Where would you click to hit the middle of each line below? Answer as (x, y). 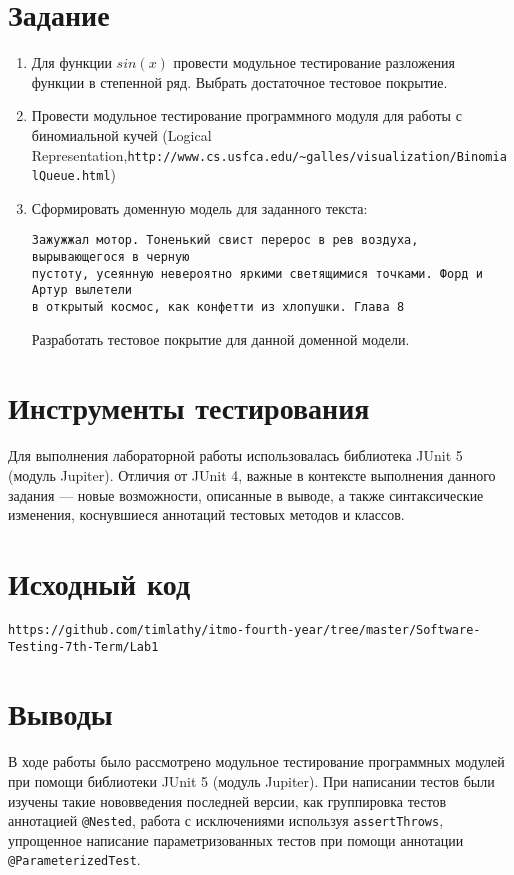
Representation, (79, 154)
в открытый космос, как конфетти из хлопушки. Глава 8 (218, 307)
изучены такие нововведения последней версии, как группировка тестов (227, 800)
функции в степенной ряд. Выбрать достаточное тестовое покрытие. (239, 81)
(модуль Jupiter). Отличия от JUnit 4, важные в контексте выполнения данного (252, 475)
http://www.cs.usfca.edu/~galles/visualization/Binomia (317, 156)
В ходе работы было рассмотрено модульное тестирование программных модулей (256, 761)
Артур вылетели (82, 290)
